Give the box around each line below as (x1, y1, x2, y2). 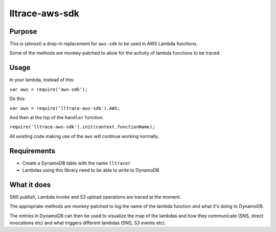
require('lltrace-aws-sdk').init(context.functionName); (9, 124, 155, 130)
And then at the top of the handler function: (9, 114, 104, 120)
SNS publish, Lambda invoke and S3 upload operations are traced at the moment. (9, 194, 181, 200)
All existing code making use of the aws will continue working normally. (9, 133, 159, 139)
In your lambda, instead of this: (9, 77, 75, 83)
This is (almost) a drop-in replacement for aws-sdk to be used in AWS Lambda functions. (9, 41, 198, 47)
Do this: (9, 96, 26, 102)
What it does (9, 180, 51, 189)
